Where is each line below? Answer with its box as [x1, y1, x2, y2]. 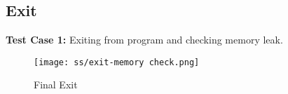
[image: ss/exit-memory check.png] [34, 57, 200, 67]
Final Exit [34, 77, 78, 92]
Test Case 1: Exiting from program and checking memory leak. [6, 32, 283, 47]
